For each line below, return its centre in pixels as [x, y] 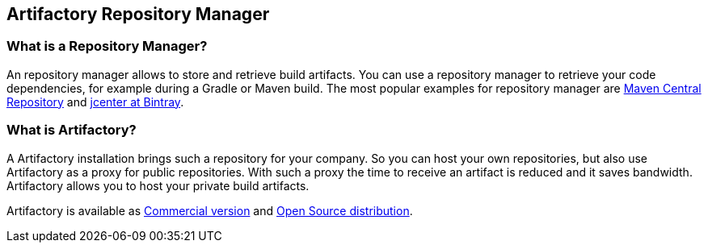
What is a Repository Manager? [107, 46]
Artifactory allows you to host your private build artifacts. [158, 185]
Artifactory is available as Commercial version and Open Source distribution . [210, 210]
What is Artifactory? [72, 130]
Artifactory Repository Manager [138, 14]
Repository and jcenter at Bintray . [95, 102]
